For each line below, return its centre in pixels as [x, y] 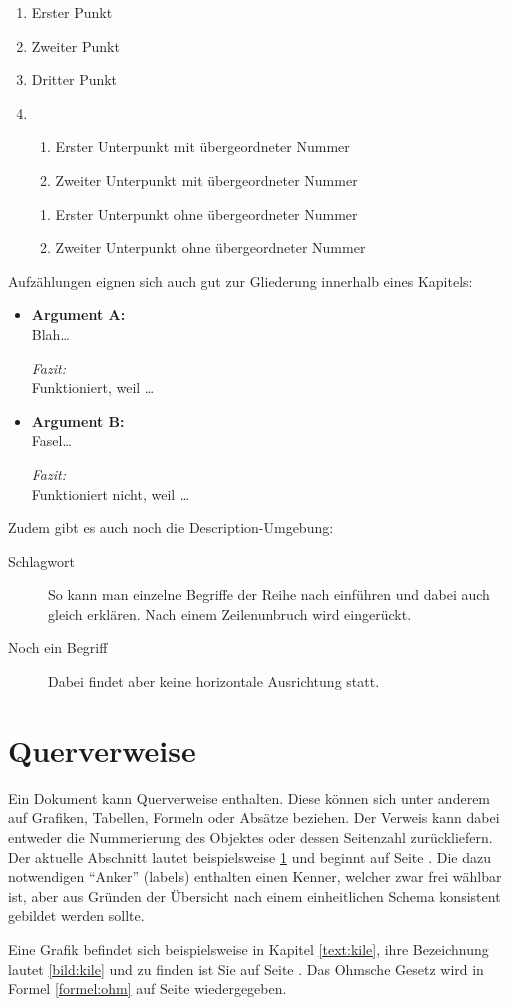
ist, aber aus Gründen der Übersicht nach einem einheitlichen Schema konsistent [254, 895]
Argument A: [78, 314]
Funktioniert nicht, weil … [110, 493]
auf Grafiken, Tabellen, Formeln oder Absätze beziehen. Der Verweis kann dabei [254, 817]
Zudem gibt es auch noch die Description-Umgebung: [171, 527]
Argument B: [78, 420]
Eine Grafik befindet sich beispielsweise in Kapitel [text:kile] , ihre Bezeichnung [248, 948]
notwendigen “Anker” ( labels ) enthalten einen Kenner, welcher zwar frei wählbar [255, 876]
